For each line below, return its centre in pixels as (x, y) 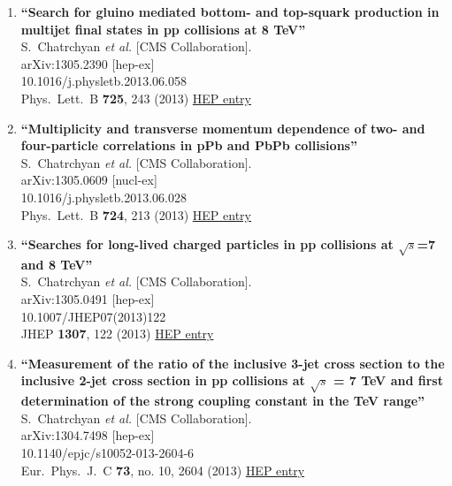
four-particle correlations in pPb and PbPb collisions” (189, 145)
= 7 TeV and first (388, 380)
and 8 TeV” (57, 264)
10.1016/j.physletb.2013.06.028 (103, 197)
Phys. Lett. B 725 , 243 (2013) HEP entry (136, 98)
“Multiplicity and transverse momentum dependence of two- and (223, 128)
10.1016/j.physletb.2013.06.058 (103, 81)
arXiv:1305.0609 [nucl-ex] (89, 180)
